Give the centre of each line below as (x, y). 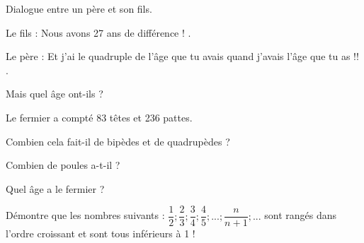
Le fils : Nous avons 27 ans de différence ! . (98, 32)
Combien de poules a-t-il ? (63, 165)
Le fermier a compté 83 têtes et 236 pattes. (99, 117)
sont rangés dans (301, 215)
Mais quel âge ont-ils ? (55, 94)
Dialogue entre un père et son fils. (79, 8)
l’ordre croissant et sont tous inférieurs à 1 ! (101, 233)
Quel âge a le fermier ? (55, 188)
